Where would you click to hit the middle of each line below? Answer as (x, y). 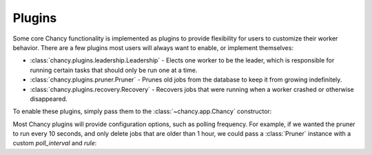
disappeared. (49, 99)
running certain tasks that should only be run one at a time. (114, 70)
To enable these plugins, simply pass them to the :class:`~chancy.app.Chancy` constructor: (142, 111)
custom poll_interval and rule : (55, 143)
